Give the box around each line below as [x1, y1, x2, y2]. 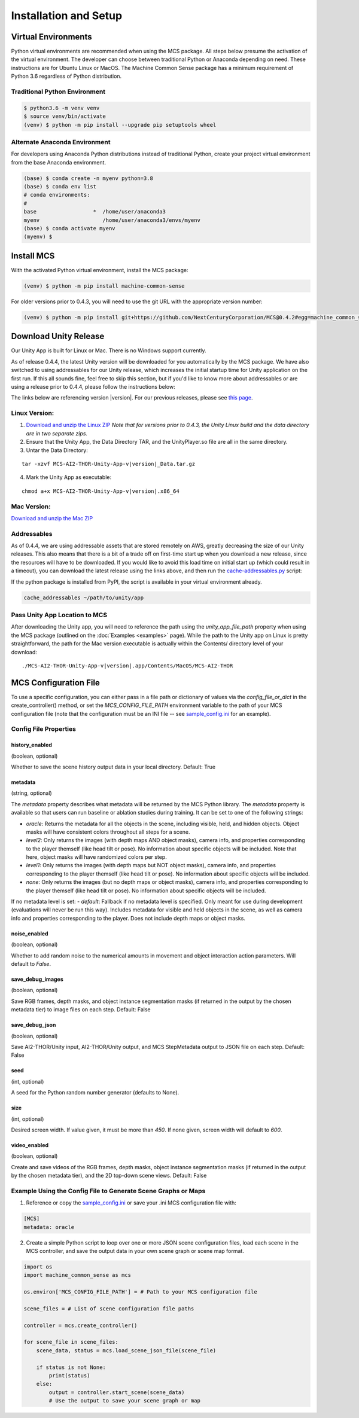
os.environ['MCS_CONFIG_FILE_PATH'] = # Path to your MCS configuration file [23, 1289, 257, 1295]
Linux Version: [11, 409, 54, 417]
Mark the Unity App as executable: [26, 474, 112, 481]
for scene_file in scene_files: [23, 1338, 119, 1346]
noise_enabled [11, 930, 48, 937]
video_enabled [11, 1141, 49, 1148]
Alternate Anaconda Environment [11, 138, 111, 146]
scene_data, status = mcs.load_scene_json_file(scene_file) [36, 1347, 217, 1354]
